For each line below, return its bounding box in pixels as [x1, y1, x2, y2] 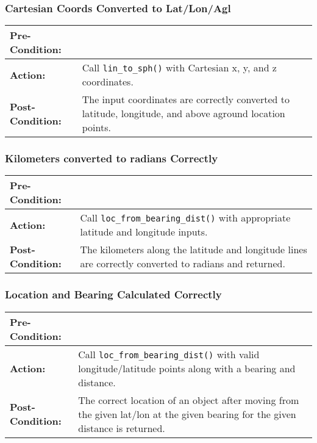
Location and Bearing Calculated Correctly [5, 287, 222, 302]
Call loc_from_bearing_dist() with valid [78, 347, 260, 361]
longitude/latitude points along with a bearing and [78, 361, 296, 375]
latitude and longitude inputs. [80, 225, 208, 239]
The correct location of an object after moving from [78, 392, 299, 407]
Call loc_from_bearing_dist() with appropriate [80, 211, 291, 225]
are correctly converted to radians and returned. [80, 256, 285, 271]
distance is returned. [78, 420, 165, 435]
